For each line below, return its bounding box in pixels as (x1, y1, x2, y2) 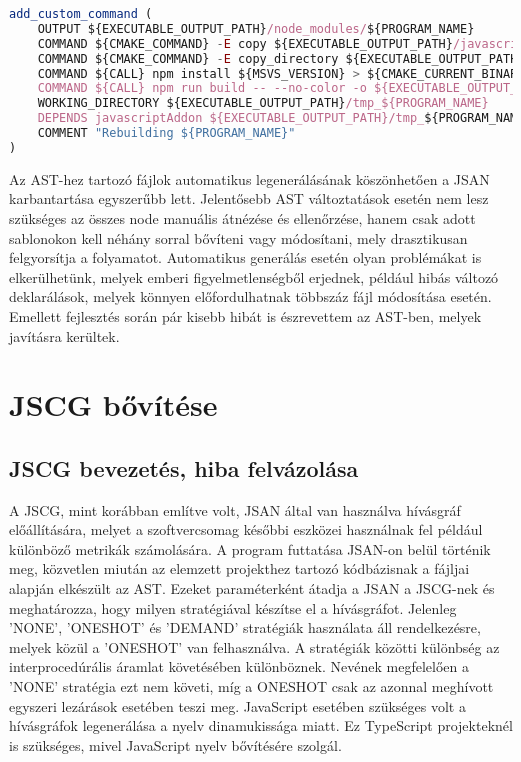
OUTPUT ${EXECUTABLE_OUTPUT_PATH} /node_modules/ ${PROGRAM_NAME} (37, 21, 475, 36)
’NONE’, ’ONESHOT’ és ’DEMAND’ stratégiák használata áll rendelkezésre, (9, 617, 481, 638)
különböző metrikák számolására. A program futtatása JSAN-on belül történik (9, 538, 491, 559)
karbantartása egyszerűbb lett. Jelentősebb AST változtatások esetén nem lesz (9, 188, 489, 209)
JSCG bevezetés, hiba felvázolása (9, 452, 359, 483)
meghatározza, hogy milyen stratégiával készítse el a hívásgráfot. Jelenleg (9, 597, 457, 618)
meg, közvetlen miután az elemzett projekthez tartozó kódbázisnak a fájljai (9, 558, 470, 579)
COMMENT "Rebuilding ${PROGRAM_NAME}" (37, 126, 296, 140)
